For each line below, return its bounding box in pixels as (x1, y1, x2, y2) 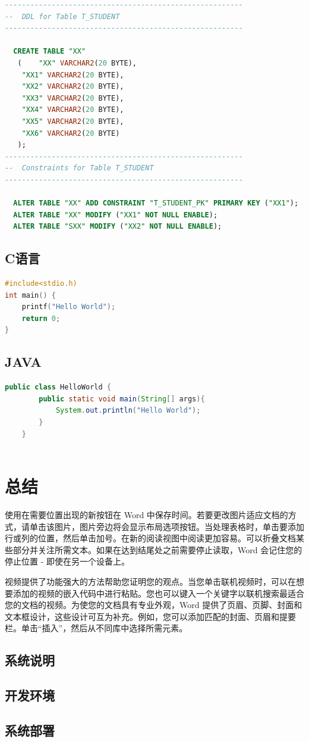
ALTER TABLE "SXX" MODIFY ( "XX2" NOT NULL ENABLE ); (13, 222, 222, 231)
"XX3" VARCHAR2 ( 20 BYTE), (21, 93, 124, 102)
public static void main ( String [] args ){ (39, 394, 205, 403)
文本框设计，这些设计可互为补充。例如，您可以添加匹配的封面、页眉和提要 (5, 610, 296, 622)
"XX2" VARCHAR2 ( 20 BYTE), (21, 82, 124, 91)
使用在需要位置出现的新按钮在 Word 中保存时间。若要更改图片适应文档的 (5, 508, 288, 520)
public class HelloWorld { (5, 383, 111, 392)
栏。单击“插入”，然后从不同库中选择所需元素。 (5, 622, 188, 634)
